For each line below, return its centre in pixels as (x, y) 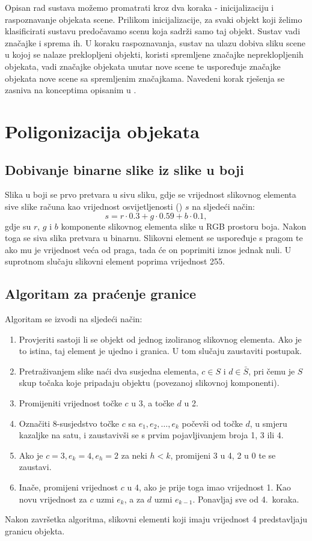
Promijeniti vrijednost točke (70, 403)
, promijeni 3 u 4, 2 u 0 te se (223, 455)
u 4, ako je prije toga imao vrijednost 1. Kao (209, 487)
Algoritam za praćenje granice (101, 294)
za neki (134, 455)
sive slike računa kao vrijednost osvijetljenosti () (94, 206)
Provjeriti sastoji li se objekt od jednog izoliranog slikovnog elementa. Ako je (160, 339)
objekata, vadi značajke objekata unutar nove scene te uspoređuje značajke (143, 66)
